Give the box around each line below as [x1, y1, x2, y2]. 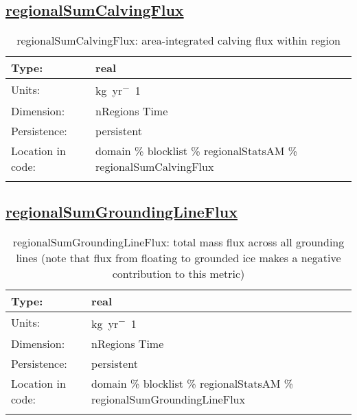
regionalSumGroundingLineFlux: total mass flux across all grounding [12, 233, 345, 250]
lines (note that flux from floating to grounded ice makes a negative [16, 249, 341, 266]
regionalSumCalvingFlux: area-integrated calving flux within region [16, 32, 341, 49]
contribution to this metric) [112, 265, 245, 281]
